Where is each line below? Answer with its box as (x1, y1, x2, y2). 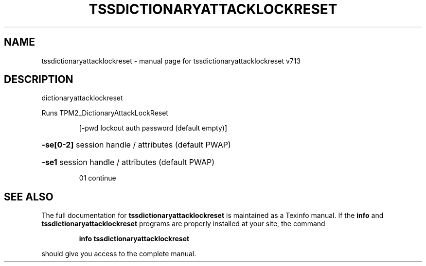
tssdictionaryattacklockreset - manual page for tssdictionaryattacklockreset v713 (41, 56, 301, 65)
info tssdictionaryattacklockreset (79, 234, 190, 243)
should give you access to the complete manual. (41, 249, 196, 258)
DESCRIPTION (4, 73, 73, 86)
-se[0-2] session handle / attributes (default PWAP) (41, 140, 231, 150)
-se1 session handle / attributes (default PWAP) (41, 157, 215, 167)
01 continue (79, 174, 116, 183)
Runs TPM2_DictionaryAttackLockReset (41, 109, 168, 117)
